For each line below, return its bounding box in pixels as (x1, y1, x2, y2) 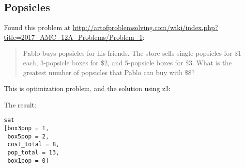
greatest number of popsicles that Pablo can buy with (23, 67, 183, 77)
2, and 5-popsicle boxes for (104, 57, 184, 67)
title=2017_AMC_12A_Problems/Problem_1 (4, 31, 143, 42)
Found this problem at (4, 22, 71, 32)
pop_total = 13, (7, 149, 60, 156)
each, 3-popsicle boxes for (23, 57, 99, 67)
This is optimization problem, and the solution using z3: (4, 83, 171, 93)
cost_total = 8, (7, 141, 60, 148)
